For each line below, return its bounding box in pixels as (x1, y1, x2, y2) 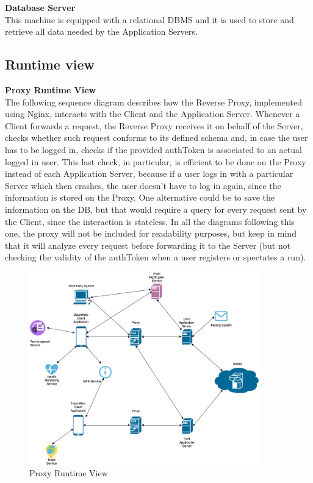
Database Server (5, 1, 76, 13)
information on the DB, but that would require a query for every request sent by (5, 202, 307, 215)
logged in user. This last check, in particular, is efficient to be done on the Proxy (5, 155, 306, 168)
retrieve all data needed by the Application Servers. (5, 25, 198, 38)
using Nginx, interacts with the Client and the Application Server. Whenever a (5, 107, 300, 120)
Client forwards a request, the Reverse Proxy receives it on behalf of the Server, (5, 119, 303, 132)
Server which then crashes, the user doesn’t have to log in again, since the (5, 179, 281, 191)
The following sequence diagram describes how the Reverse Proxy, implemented (5, 95, 302, 108)
